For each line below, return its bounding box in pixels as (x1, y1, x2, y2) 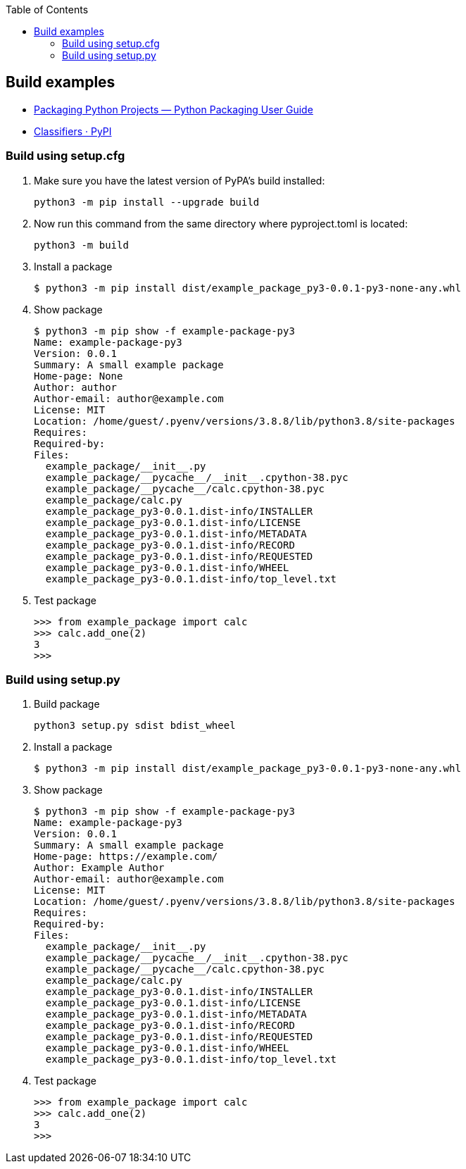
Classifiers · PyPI (34, 125, 112, 137)
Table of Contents (6, 4, 89, 15)
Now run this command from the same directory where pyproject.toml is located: (34, 217, 408, 230)
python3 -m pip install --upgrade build (34, 196, 260, 208)
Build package (34, 698, 100, 711)
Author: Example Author (34, 862, 165, 874)
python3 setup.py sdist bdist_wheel (34, 720, 236, 732)
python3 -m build (34, 239, 129, 251)
